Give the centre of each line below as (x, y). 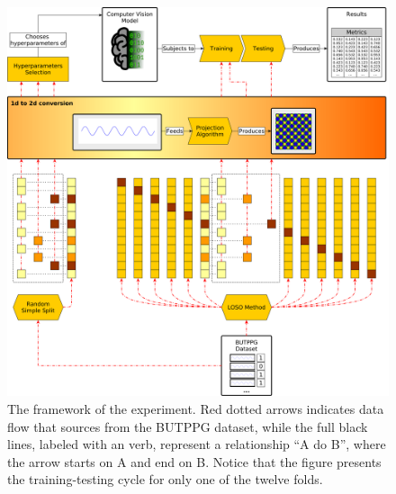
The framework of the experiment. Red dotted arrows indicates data (196, 409)
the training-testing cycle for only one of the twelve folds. (165, 479)
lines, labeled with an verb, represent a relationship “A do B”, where (197, 444)
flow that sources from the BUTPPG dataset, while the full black (188, 426)
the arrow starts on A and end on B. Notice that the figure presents (194, 461)
